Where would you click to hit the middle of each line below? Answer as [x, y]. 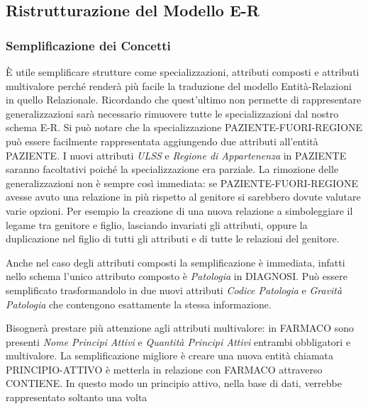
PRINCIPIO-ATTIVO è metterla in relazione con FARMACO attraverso [164, 369]
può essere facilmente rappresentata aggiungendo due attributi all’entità [162, 141]
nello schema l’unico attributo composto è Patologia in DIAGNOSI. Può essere [177, 276]
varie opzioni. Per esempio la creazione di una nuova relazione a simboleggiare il [179, 210]
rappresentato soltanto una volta [77, 397]
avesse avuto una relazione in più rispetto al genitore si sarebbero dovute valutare [183, 197]
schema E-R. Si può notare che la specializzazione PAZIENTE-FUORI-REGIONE [184, 127]
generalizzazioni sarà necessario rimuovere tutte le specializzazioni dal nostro [172, 113]
